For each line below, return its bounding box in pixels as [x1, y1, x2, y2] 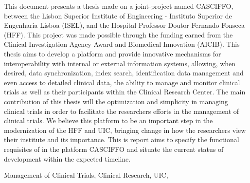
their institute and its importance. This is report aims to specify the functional [4, 134, 239, 145]
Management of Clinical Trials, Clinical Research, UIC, [4, 170, 168, 180]
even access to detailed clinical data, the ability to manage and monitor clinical [4, 77, 240, 87]
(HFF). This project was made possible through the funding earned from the [4, 29, 233, 39]
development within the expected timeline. [4, 153, 131, 164]
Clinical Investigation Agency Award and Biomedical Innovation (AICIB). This [4, 39, 240, 49]
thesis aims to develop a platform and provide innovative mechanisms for [4, 48, 221, 58]
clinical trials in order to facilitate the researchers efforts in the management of [4, 106, 239, 116]
